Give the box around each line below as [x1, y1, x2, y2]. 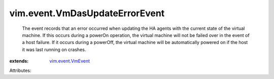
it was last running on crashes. [22, 46, 86, 53]
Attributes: [9, 67, 31, 73]
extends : [9, 58, 29, 64]
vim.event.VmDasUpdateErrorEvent [9, 8, 165, 19]
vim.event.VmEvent [49, 58, 90, 64]
